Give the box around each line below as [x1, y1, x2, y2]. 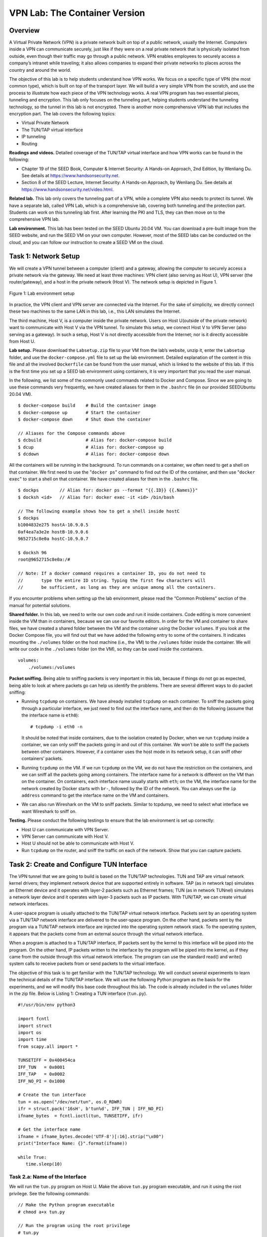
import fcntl [18, 1016, 49, 1022]
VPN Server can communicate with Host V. [21, 834, 109, 840]
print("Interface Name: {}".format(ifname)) [18, 1141, 128, 1146]
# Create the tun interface [18, 1092, 86, 1098]
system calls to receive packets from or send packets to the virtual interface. [9, 960, 166, 967]
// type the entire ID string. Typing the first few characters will [18, 577, 206, 583]
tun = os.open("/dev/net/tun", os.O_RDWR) [18, 1099, 123, 1104]
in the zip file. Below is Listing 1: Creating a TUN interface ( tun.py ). [9, 990, 147, 997]
